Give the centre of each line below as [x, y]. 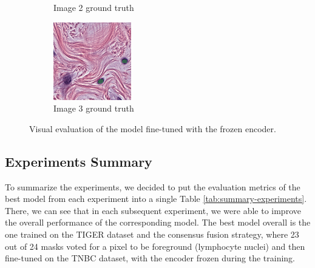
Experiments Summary [79, 161]
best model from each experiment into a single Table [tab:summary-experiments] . [156, 199]
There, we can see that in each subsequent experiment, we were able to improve [153, 210]
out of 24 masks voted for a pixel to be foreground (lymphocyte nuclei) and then [155, 246]
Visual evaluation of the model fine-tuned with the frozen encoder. [153, 128]
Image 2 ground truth [94, 7]
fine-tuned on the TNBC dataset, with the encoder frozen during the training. [150, 258]
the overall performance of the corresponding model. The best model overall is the [158, 222]
